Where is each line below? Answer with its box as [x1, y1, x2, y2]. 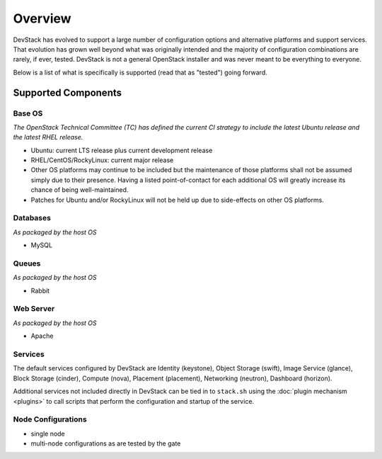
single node [30, 429, 65, 438]
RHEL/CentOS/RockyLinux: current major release [30, 156, 174, 164]
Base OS [13, 108, 43, 118]
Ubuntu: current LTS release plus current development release [30, 146, 213, 154]
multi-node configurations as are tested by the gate [30, 439, 181, 448]
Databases [13, 213, 51, 223]
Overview [13, 11, 71, 26]
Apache [30, 331, 54, 340]
